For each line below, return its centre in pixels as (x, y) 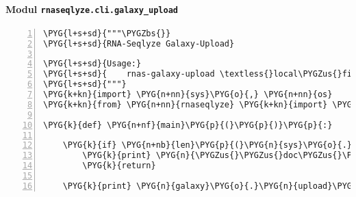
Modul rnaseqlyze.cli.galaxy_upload (92, 9)
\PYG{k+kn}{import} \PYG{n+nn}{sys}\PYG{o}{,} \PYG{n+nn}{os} (188, 95)
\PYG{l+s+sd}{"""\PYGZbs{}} (107, 33)
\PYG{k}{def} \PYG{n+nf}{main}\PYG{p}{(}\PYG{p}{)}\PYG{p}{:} (188, 125)
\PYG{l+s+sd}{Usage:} (92, 64)
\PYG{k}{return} (119, 166)
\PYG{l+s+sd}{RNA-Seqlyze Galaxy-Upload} (139, 43)
